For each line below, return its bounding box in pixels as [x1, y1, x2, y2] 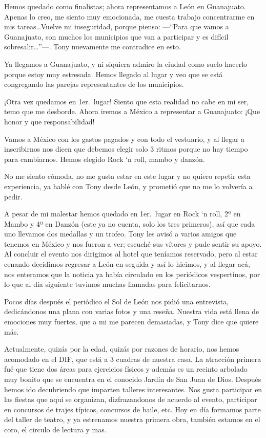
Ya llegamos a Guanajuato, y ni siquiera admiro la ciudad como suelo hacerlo [4, 58, 248, 69]
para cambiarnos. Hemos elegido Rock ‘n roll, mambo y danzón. [4, 153, 205, 164]
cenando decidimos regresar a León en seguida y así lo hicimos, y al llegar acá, [4, 259, 250, 269]
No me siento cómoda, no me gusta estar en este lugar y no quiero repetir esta [4, 171, 251, 181]
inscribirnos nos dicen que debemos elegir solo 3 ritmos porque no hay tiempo [4, 143, 248, 154]
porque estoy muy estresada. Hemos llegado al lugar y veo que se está [4, 68, 223, 79]
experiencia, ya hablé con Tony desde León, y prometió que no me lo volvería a [4, 180, 253, 191]
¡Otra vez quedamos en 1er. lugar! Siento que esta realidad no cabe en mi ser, [4, 96, 249, 106]
